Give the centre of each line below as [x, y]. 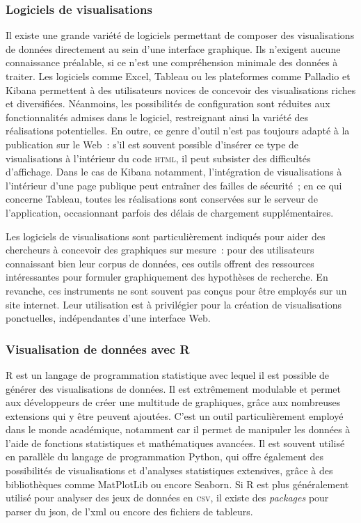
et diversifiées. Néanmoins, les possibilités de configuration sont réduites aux [168, 103]
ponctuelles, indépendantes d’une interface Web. [108, 318]
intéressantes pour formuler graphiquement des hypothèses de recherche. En [167, 277]
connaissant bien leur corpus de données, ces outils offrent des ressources [160, 263]
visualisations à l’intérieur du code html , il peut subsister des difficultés [158, 158]
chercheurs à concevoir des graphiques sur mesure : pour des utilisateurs [160, 250]
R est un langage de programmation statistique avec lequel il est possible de [168, 374]
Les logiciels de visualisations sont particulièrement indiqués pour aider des [166, 236]
